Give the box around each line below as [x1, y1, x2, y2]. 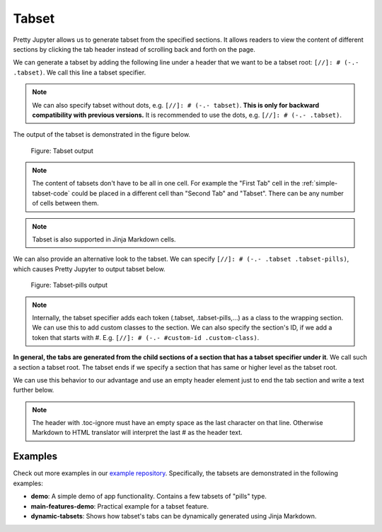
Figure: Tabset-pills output [30, 281, 108, 290]
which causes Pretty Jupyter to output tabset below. [13, 264, 166, 273]
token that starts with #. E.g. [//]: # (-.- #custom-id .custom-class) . [32, 333, 260, 341]
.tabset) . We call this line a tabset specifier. [13, 68, 146, 77]
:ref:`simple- [301, 179, 338, 188]
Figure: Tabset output [30, 146, 93, 155]
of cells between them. [32, 199, 99, 208]
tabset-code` [32, 188, 71, 198]
